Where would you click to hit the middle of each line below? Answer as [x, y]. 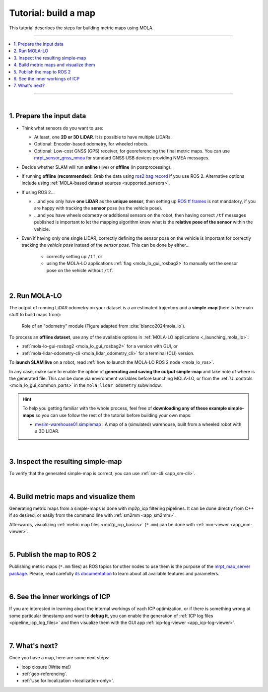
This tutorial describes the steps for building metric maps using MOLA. [81, 28]
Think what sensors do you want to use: [63, 128]
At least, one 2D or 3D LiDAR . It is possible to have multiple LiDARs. [103, 137]
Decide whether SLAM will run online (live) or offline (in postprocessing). [97, 167]
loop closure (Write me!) [46, 667]
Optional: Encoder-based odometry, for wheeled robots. [91, 144]
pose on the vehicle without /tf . [80, 270]
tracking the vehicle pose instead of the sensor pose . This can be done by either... [105, 245]
